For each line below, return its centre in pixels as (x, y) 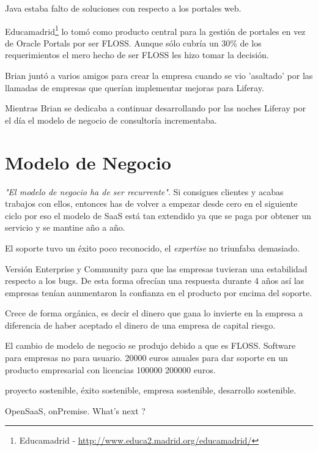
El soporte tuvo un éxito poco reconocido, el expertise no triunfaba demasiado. (152, 248)
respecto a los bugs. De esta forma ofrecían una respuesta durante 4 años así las (155, 281)
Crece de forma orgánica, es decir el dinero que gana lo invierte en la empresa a (154, 313)
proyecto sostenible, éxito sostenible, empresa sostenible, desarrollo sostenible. (151, 390)
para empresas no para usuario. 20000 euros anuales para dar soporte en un (146, 358)
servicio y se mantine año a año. (65, 227)
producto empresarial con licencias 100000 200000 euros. (110, 369)
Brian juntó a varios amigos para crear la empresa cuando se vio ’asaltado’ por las (159, 76)
